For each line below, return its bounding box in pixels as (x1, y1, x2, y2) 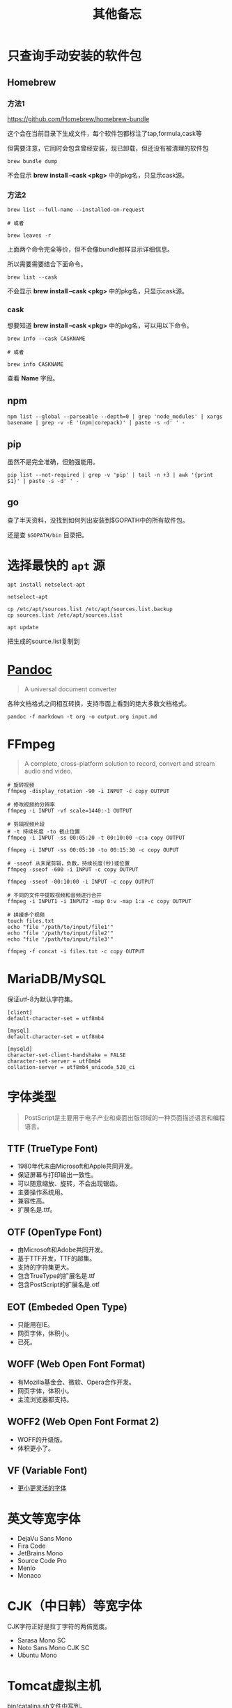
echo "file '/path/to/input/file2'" (7, 930, 114, 937)
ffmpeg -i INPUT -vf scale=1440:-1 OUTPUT (7, 807, 132, 814)
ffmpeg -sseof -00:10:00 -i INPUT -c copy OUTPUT (7, 878, 155, 885)
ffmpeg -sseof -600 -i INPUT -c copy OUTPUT (7, 865, 139, 873)
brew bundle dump (7, 157, 58, 164)
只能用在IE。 (17, 1321, 54, 1329)
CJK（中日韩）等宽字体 (7, 1598, 143, 1614)
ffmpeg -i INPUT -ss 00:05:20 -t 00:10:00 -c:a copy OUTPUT (7, 834, 186, 841)
